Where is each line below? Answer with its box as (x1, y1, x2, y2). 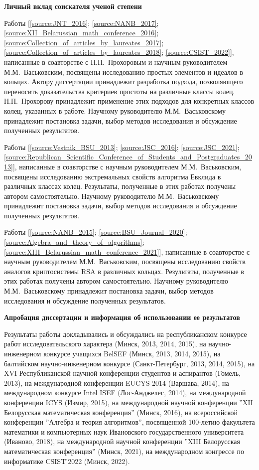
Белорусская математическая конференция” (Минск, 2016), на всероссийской (4, 407, 238, 417)
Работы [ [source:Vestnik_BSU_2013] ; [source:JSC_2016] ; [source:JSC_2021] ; (4, 142, 240, 152)
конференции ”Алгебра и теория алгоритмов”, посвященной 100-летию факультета (4, 417, 255, 427)
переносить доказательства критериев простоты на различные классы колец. (4, 86, 235, 96)
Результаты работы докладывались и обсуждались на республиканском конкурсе (4, 328, 247, 339)
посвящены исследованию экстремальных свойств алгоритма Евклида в (4, 171, 221, 181)
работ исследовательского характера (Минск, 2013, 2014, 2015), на (4, 338, 206, 349)
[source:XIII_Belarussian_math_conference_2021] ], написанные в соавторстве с (4, 246, 250, 257)
